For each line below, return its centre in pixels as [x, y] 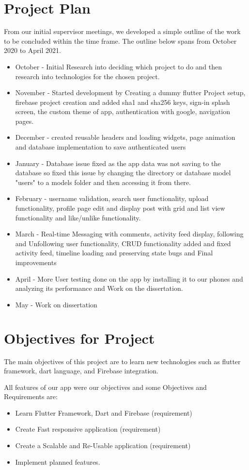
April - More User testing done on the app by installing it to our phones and [129, 278]
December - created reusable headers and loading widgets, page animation [125, 137]
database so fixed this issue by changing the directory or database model [123, 173]
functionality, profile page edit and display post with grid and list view [120, 208]
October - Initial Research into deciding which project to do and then [119, 66]
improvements [36, 262]
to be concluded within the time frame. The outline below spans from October [120, 41]
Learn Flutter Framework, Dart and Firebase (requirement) [104, 412]
